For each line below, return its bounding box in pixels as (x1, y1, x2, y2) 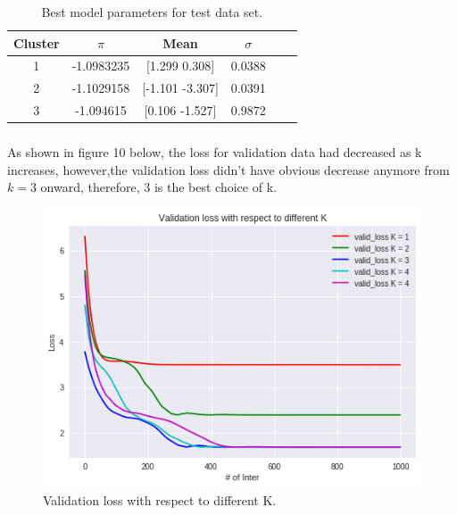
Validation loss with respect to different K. (43, 491, 277, 510)
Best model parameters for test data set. (41, 3, 263, 21)
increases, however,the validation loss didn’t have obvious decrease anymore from (7, 160, 450, 179)
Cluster (13, 33, 60, 52)
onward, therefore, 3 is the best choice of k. (40, 178, 277, 196)
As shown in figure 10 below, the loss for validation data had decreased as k (7, 143, 422, 162)
